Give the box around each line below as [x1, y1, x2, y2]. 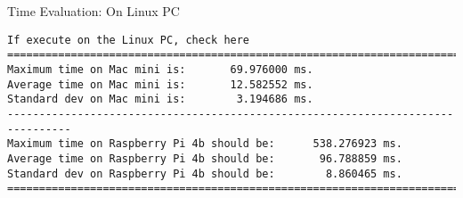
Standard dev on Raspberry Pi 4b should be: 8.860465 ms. [7, 167, 402, 180]
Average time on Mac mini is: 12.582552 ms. [7, 78, 313, 91]
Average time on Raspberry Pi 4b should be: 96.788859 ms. [7, 152, 402, 165]
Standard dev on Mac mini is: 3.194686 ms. [7, 93, 313, 106]
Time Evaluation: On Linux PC [7, 2, 180, 20]
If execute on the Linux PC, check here [7, 33, 250, 46]
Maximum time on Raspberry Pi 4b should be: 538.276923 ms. [7, 137, 402, 151]
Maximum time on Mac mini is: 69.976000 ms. [7, 62, 313, 76]
